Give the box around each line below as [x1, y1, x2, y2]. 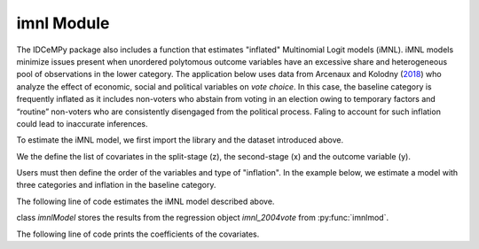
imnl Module [16, 13, 110, 33]
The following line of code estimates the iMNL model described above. [16, 196, 275, 206]
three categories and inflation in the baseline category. [16, 180, 216, 191]
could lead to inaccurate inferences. [16, 118, 148, 128]
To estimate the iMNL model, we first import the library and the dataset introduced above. [16, 135, 344, 145]
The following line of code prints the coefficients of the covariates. [16, 229, 260, 239]
